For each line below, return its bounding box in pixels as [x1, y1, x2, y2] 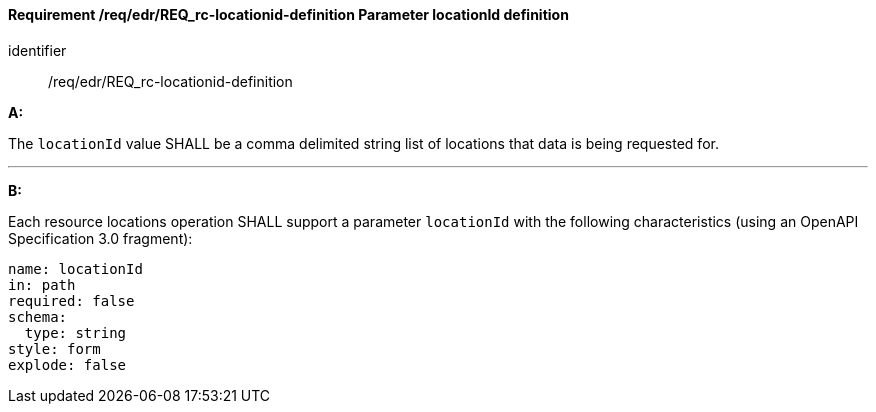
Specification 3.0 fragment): [8, 229, 193, 247]
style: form [8, 340, 101, 357]
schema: [8, 308, 68, 325]
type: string [24, 324, 127, 341]
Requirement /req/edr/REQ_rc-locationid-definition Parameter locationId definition [8, 6, 569, 23]
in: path [8, 276, 76, 293]
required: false [8, 292, 135, 309]
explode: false [8, 356, 127, 373]
